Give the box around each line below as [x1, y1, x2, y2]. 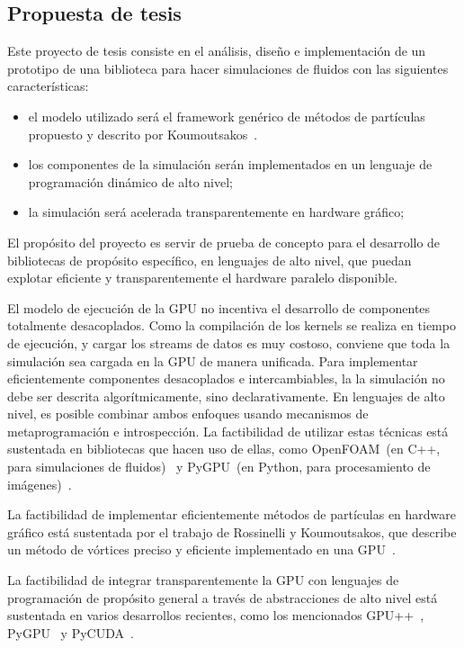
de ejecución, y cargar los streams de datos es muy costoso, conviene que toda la [7, 333, 451, 352]
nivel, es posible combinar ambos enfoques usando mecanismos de [7, 404, 369, 423]
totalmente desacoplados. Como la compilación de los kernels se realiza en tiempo [7, 316, 456, 335]
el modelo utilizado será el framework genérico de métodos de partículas [28, 106, 425, 125]
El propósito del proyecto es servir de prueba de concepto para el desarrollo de [7, 232, 441, 251]
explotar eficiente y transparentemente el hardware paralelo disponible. [7, 268, 398, 287]
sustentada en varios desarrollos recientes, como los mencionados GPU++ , [7, 606, 424, 625]
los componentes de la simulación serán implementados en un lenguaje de [28, 155, 433, 174]
